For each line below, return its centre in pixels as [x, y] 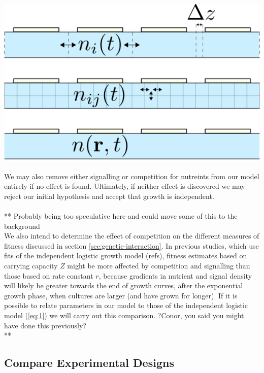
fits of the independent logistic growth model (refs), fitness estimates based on [126, 256]
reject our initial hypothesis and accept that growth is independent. [109, 196]
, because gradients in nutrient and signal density [175, 275]
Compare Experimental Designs [89, 363]
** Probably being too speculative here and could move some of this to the [121, 216]
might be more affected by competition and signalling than [159, 265]
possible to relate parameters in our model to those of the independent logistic [126, 305]
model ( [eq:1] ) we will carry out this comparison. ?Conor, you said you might [124, 315]
